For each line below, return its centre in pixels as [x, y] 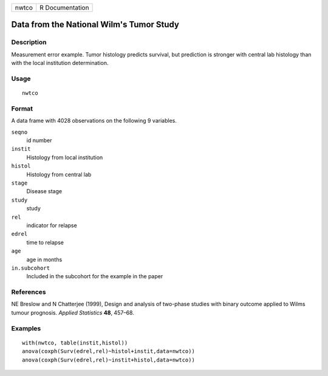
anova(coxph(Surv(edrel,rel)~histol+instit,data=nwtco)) [109, 351]
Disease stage [44, 191]
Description [29, 43]
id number [39, 140]
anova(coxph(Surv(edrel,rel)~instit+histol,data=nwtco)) [109, 360]
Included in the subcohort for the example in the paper [95, 276]
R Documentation [64, 8]
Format [22, 108]
